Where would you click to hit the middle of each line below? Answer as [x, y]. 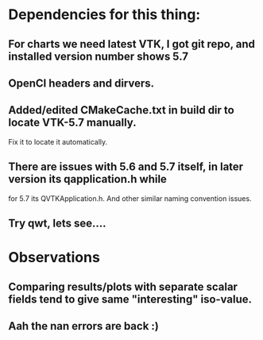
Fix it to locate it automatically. [58, 141]
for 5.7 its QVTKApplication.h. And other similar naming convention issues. [130, 198]
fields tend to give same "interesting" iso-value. [130, 299]
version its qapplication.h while [87, 179]
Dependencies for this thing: [104, 15]
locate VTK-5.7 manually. [72, 123]
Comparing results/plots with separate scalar [123, 286]
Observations [54, 258]
